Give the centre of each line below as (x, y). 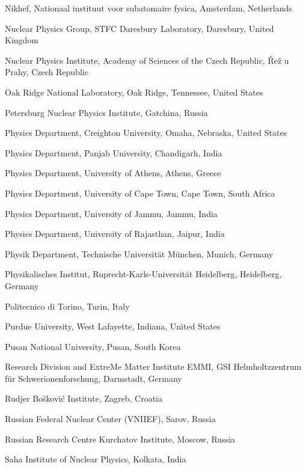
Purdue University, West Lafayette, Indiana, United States (113, 326)
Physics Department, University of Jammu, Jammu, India (111, 213)
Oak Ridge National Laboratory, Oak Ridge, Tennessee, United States (134, 92)
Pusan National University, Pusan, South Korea (93, 346)
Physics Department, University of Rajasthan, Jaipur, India (115, 234)
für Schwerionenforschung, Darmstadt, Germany (93, 378)
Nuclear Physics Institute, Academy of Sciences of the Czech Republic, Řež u (147, 60)
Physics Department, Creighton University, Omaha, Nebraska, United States (146, 133)
